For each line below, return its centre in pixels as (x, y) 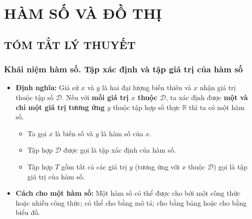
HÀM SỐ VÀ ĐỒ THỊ (83, 13)
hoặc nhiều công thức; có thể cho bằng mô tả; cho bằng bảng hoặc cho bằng (131, 202)
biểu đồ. (28, 212)
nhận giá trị (218, 87)
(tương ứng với (157, 166)
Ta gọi (37, 133)
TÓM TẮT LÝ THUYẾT (70, 44)
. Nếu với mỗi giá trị (95, 97)
